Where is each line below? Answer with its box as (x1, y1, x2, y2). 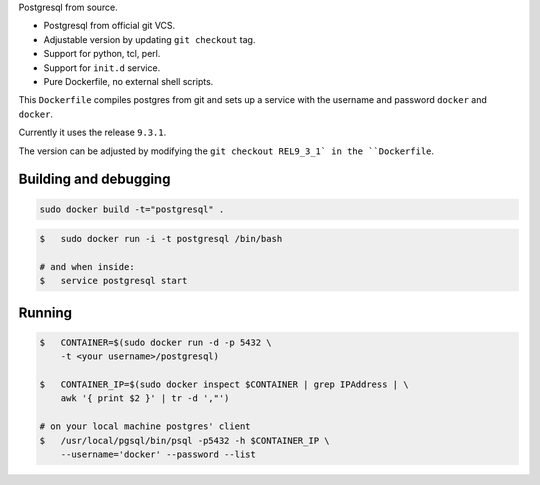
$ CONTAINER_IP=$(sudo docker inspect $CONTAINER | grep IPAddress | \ (39, 379, 409, 390)
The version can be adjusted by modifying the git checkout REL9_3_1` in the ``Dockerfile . (18, 145, 435, 157)
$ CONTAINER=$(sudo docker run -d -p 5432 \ (39, 336, 272, 348)
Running (18, 304, 73, 321)
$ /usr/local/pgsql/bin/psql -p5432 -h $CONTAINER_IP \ (39, 435, 330, 446)
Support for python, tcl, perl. (43, 48, 161, 60)
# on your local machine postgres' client (39, 421, 251, 432)
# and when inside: (39, 261, 135, 272)
